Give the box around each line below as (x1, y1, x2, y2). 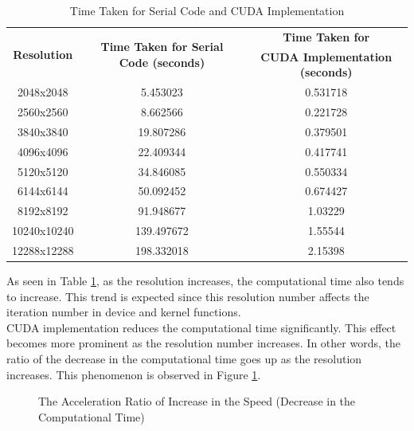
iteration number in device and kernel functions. (6, 304, 241, 320)
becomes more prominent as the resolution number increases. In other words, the (6, 335, 400, 351)
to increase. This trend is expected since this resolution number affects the (6, 288, 369, 304)
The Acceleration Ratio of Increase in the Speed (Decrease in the (38, 393, 356, 409)
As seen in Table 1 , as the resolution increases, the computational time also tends (6, 272, 404, 288)
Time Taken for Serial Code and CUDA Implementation (69, 2, 345, 18)
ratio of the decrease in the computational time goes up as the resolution (6, 350, 362, 366)
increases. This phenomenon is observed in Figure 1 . (6, 366, 261, 382)
